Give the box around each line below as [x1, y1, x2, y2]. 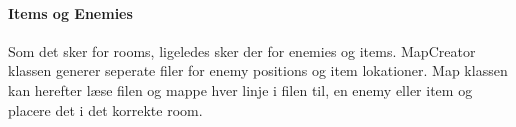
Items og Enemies [8, 2, 133, 23]
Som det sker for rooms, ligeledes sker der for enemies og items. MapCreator [8, 40, 476, 61]
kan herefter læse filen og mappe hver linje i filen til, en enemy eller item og [8, 79, 473, 100]
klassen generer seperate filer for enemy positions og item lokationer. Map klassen [8, 60, 508, 81]
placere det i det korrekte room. [8, 99, 203, 120]
